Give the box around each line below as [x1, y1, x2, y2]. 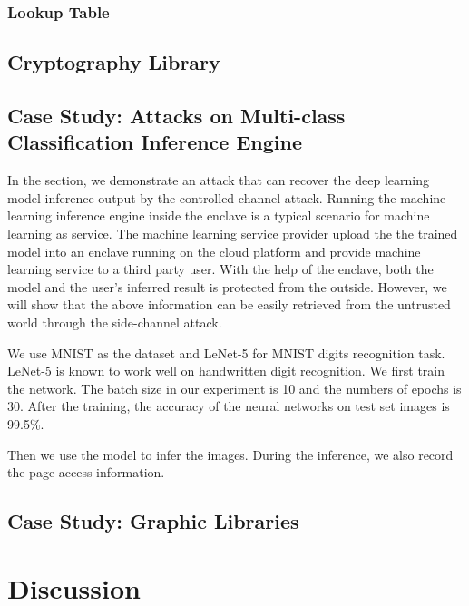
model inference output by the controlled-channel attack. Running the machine [7, 188, 446, 207]
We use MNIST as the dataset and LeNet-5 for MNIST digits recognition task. [7, 343, 445, 362]
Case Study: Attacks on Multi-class [7, 102, 346, 130]
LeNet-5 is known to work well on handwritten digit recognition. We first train [7, 361, 445, 380]
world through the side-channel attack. [7, 312, 222, 331]
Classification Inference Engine [7, 128, 303, 156]
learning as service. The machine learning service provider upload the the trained [7, 224, 458, 242]
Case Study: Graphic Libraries [7, 507, 299, 535]
